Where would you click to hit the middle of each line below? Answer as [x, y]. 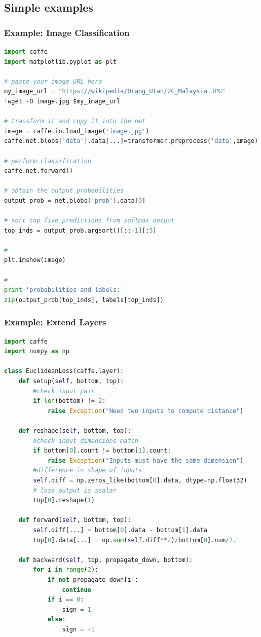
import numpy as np [37, 351]
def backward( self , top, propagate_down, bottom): [106, 560]
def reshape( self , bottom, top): [75, 431]
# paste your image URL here [53, 81]
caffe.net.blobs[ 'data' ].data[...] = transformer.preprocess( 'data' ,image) [131, 141]
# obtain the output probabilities [64, 191]
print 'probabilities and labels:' [64, 290]
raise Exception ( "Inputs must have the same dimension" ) [145, 460]
